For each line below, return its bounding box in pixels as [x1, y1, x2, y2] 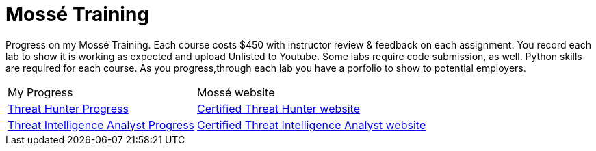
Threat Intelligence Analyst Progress [8, 118, 195, 132]
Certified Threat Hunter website [197, 101, 361, 115]
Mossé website [197, 85, 275, 99]
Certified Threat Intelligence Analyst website [197, 118, 426, 132]
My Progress [8, 85, 73, 99]
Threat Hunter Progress [8, 101, 129, 115]
